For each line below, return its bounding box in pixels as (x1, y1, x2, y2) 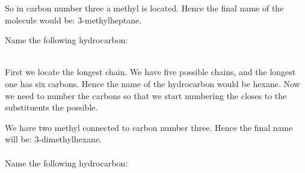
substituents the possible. (5, 101, 98, 114)
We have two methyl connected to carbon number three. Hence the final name (5, 121, 293, 133)
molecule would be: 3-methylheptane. (5, 13, 142, 26)
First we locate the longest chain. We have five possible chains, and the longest (5, 65, 296, 78)
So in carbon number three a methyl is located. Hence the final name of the (5, 2, 284, 14)
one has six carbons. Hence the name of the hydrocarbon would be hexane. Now (5, 77, 300, 90)
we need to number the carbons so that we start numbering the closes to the (5, 89, 287, 102)
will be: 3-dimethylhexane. (5, 133, 102, 145)
